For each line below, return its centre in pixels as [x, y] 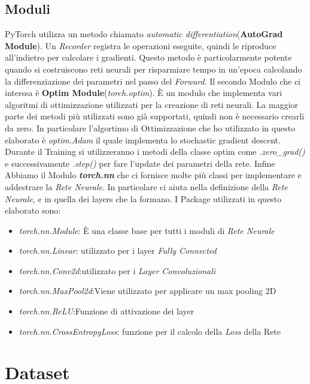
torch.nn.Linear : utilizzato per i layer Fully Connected [118, 250]
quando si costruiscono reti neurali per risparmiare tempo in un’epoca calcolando [154, 69]
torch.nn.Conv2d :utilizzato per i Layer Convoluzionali [117, 270]
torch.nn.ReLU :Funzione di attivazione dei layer [107, 311]
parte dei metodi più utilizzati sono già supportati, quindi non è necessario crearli [155, 116]
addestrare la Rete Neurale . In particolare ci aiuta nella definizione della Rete [146, 186]
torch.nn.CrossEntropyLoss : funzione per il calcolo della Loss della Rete [150, 331]
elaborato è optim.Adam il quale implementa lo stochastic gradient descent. [143, 139]
